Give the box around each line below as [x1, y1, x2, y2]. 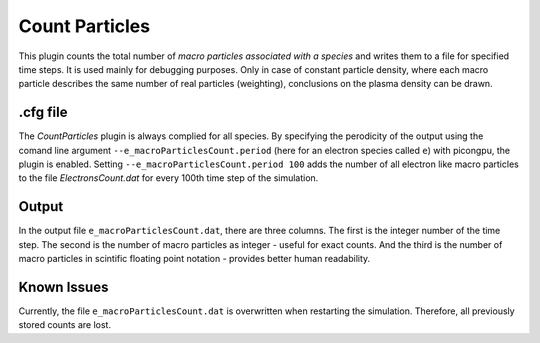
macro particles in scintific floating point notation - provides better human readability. [18, 253, 371, 265]
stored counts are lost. [18, 319, 112, 331]
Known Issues [18, 278, 109, 295]
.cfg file [18, 104, 68, 121]
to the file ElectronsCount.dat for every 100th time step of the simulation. [18, 172, 319, 184]
